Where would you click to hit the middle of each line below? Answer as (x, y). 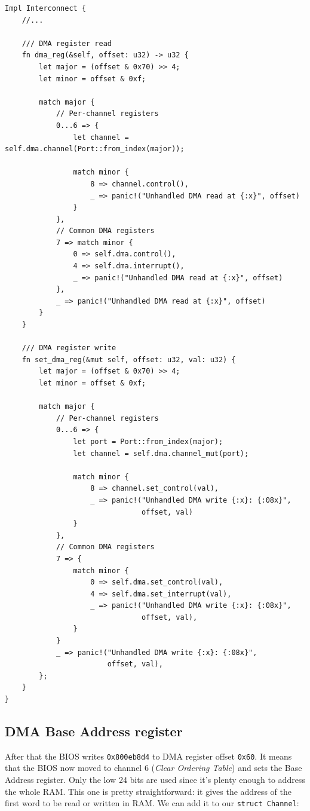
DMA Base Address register (94, 731)
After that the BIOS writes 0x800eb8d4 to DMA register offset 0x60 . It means (148, 756)
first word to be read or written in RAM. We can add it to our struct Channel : (152, 803)
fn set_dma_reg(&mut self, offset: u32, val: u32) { (129, 359)
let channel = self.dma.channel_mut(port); (161, 453)
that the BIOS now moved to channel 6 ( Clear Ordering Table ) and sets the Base (154, 768)
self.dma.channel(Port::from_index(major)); (95, 149)
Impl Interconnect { (46, 8)
